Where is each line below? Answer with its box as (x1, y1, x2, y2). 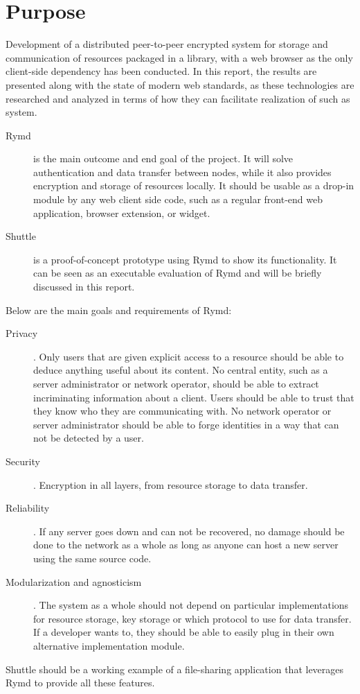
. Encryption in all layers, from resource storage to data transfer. (33, 477, 308, 492)
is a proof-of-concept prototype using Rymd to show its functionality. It (33, 252, 337, 266)
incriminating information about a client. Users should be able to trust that (33, 390, 354, 404)
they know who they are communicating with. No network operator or (33, 404, 332, 418)
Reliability (6, 501, 50, 515)
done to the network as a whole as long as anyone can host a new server (33, 537, 339, 552)
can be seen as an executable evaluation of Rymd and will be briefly (33, 266, 322, 280)
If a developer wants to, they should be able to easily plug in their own (33, 625, 334, 639)
